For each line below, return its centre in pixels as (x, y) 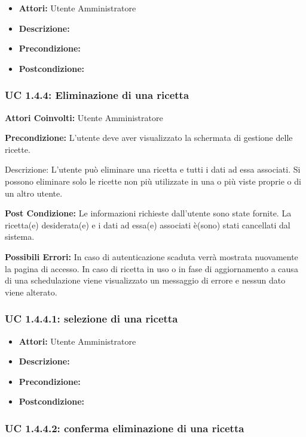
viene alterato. (31, 292)
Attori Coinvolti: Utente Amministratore (84, 117)
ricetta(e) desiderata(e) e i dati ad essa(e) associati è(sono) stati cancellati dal (148, 224)
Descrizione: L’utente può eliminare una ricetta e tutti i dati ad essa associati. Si (153, 169)
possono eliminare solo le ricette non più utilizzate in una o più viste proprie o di (153, 181)
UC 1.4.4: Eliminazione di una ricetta (97, 95)
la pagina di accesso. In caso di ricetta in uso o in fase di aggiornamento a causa (152, 268)
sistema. (20, 236)
